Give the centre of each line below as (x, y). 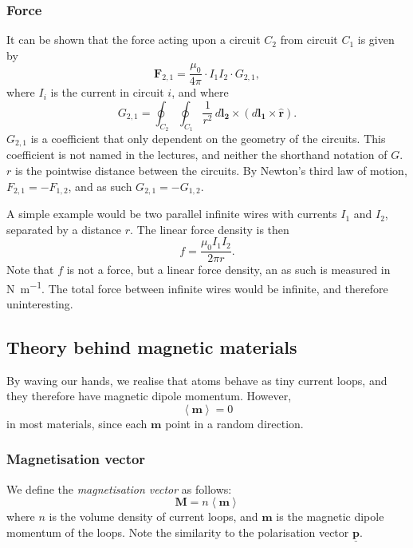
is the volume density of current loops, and (153, 516)
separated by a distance (64, 229)
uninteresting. (40, 303)
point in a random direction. (234, 423)
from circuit (309, 40)
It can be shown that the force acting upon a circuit (134, 40)
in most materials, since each (77, 423)
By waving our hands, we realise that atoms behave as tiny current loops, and (197, 380)
